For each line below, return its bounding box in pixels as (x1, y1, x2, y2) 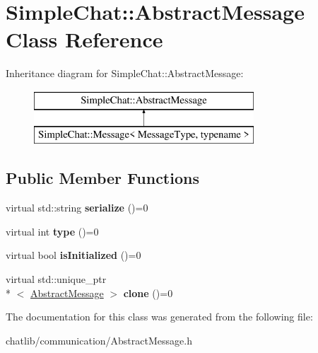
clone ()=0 (123, 285, 173, 300)
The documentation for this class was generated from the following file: (6, 309, 313, 324)
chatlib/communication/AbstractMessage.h (6, 332, 192, 347)
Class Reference (6, 25, 163, 54)
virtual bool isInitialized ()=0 (6, 248, 141, 262)
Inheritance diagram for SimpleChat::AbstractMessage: (6, 66, 244, 81)
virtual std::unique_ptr (6, 272, 107, 287)
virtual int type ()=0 (6, 224, 99, 238)
